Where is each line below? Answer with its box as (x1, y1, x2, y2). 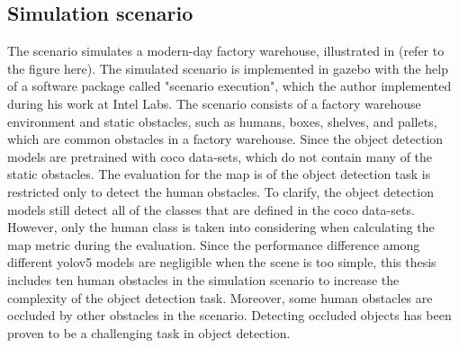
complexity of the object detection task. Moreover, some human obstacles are (7, 288, 433, 307)
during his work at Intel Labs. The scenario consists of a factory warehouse (7, 94, 421, 112)
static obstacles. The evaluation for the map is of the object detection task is (7, 165, 431, 183)
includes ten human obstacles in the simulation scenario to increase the (7, 270, 400, 289)
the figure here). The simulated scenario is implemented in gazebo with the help (7, 58, 448, 77)
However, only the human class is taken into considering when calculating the (7, 218, 435, 236)
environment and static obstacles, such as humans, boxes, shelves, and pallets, (7, 112, 437, 130)
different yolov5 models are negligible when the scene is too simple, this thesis (7, 253, 436, 272)
